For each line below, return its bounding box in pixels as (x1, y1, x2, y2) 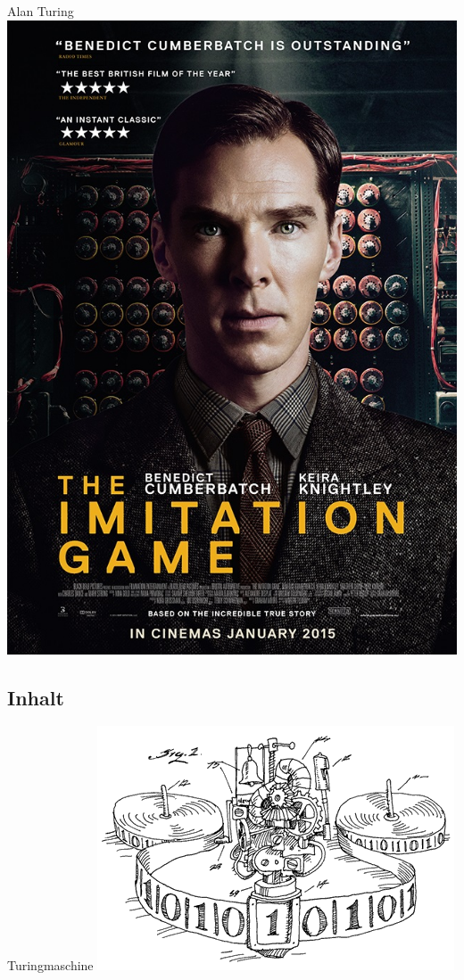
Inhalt (7, 683, 64, 711)
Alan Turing (7, 2, 74, 20)
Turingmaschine (7, 956, 94, 975)
